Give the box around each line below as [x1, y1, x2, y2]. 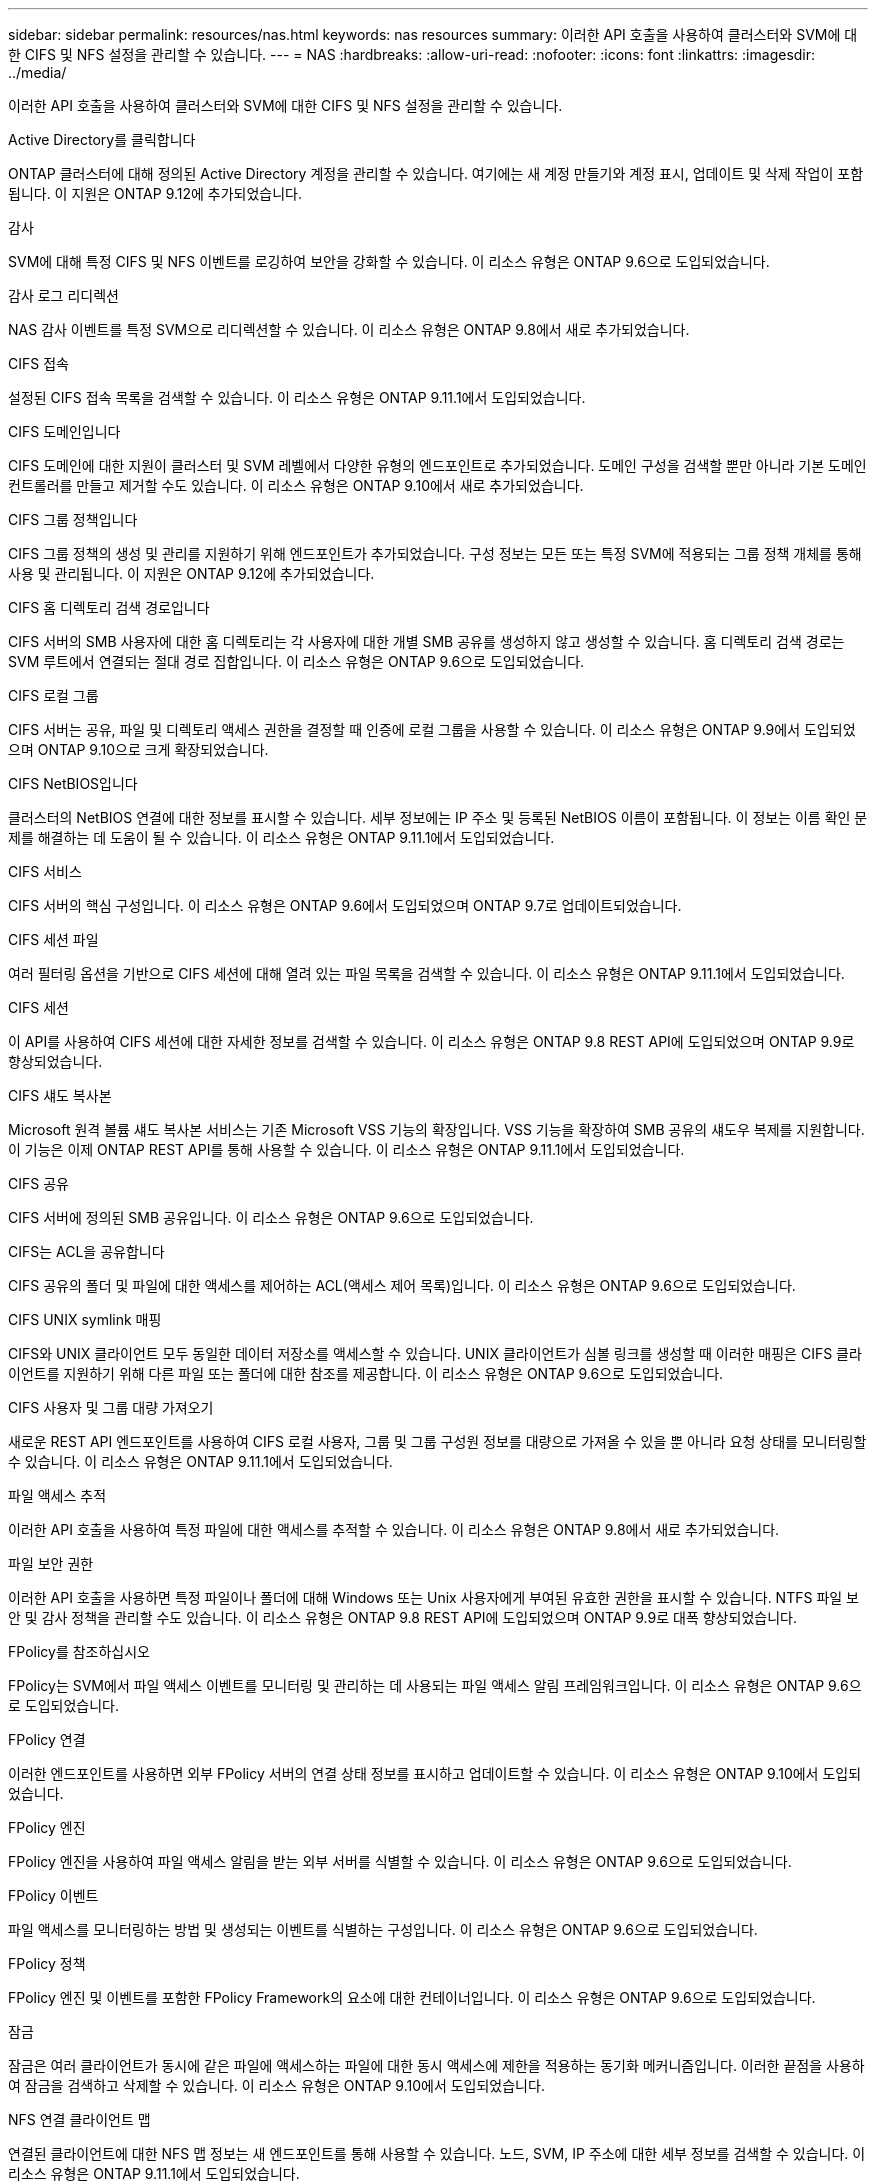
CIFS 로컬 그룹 [8, 687, 99, 704]
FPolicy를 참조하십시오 [8, 1643, 150, 1660]
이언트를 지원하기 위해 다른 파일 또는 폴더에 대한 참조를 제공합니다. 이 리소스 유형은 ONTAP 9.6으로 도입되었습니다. [8, 1365, 724, 1382]
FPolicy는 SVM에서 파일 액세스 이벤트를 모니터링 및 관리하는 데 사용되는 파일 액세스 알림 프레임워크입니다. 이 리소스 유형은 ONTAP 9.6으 [8, 1677, 862, 1694]
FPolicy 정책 [8, 1955, 86, 1972]
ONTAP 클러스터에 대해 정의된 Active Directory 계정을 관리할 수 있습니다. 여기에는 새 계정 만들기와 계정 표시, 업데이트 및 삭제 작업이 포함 [8, 165, 864, 182]
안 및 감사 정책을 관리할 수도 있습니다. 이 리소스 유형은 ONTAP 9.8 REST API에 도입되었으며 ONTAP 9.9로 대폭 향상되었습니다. [8, 1609, 797, 1626]
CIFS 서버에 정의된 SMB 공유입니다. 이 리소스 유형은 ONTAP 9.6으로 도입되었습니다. [8, 1209, 534, 1226]
